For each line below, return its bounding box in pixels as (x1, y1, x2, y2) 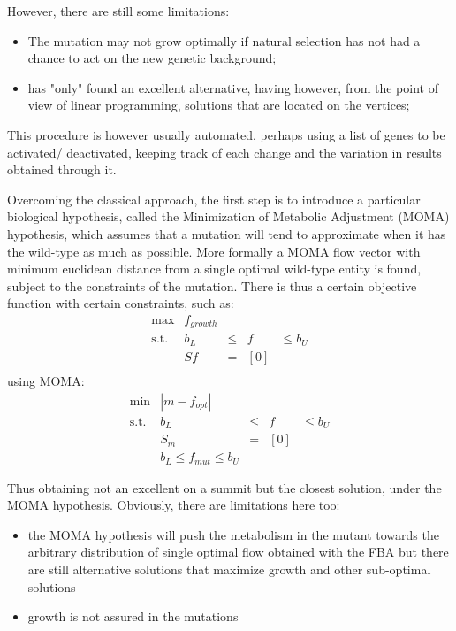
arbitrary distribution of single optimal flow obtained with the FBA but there (27, 543, 449, 561)
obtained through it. (7, 160, 117, 179)
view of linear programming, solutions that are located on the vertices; (27, 96, 410, 114)
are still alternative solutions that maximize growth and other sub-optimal (27, 559, 431, 578)
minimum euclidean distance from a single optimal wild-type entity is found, (7, 259, 422, 278)
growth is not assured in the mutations (27, 607, 239, 626)
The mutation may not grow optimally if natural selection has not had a (27, 31, 421, 50)
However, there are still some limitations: (7, 2, 230, 19)
